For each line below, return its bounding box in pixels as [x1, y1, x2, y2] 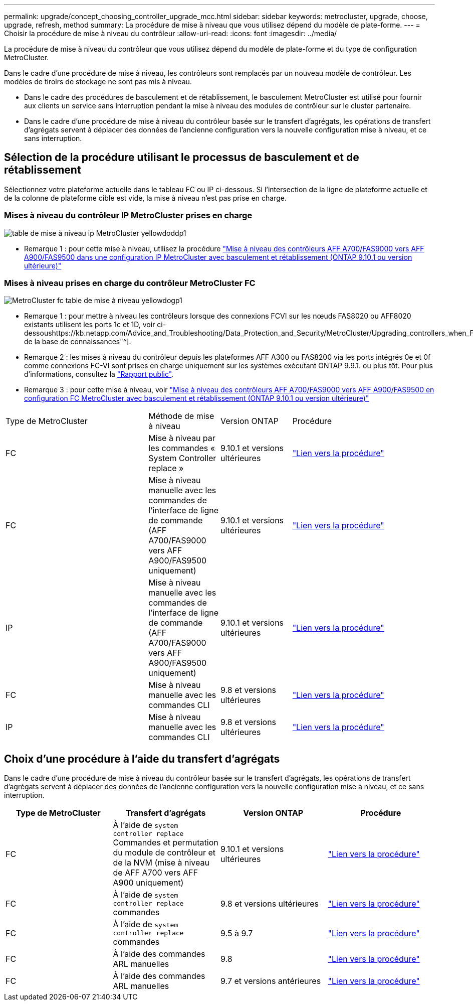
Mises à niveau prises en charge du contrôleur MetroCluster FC [4, 277, 256, 288]
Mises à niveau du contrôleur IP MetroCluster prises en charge [4, 210, 253, 221]
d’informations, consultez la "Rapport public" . [24, 370, 174, 379]
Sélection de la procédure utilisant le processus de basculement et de [4, 151, 359, 164]
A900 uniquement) [113, 878, 184, 888]
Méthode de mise [148, 411, 214, 421]
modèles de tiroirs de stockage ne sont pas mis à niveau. [4, 77, 192, 86]
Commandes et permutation [113, 837, 218, 848]
